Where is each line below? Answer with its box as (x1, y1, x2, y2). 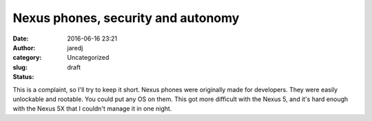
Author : (12, 43, 36, 52)
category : (12, 54, 42, 62)
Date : (12, 34, 29, 43)
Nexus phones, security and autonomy (12, 10, 240, 25)
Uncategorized (67, 54, 110, 62)
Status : (12, 73, 34, 81)
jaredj (67, 43, 83, 52)
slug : (12, 63, 28, 71)
